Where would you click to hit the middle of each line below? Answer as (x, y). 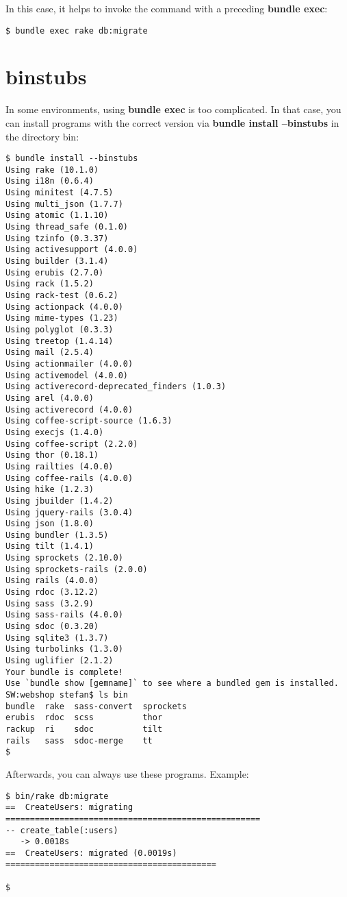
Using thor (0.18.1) (52, 455)
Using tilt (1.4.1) (50, 546)
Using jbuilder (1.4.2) (60, 501)
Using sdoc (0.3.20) (52, 627)
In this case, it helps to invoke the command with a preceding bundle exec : (167, 8)
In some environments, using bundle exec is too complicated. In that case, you (173, 109)
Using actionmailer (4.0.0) (69, 364)
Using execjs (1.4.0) (55, 432)
